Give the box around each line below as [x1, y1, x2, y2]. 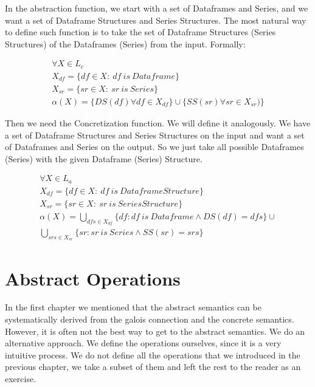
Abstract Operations [5, 265, 181, 290]
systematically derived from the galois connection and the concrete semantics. [5, 313, 294, 326]
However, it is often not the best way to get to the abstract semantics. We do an [5, 324, 305, 337]
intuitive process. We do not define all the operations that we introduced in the [5, 348, 300, 361]
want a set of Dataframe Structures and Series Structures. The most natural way [5, 13, 306, 26]
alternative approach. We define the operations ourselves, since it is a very [5, 337, 282, 349]
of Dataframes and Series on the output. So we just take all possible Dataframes [5, 140, 304, 153]
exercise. [5, 372, 36, 385]
